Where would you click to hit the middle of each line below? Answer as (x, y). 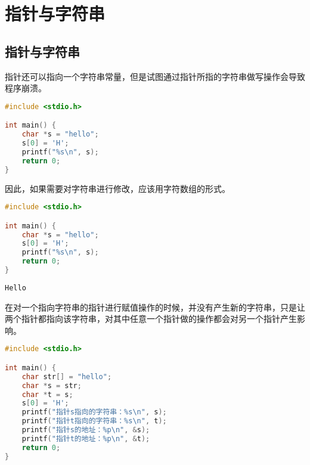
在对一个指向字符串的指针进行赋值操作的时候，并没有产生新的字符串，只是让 (155, 307)
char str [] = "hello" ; (67, 376)
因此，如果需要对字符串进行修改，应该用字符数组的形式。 (117, 188)
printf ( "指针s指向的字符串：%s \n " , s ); (94, 412)
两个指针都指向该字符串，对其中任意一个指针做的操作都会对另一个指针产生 (151, 319)
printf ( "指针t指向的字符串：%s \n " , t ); (94, 421)
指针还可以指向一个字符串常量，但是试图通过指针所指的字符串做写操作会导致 (155, 76)
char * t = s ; (47, 394)
